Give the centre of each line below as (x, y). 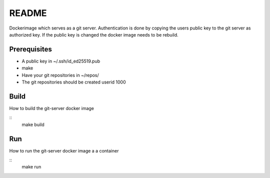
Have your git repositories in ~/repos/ (60, 75)
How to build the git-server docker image (52, 108)
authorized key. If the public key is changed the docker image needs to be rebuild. (94, 34)
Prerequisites (30, 49)
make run (31, 167)
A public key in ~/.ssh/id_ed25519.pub (61, 61)
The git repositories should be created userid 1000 (74, 82)
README (28, 13)
